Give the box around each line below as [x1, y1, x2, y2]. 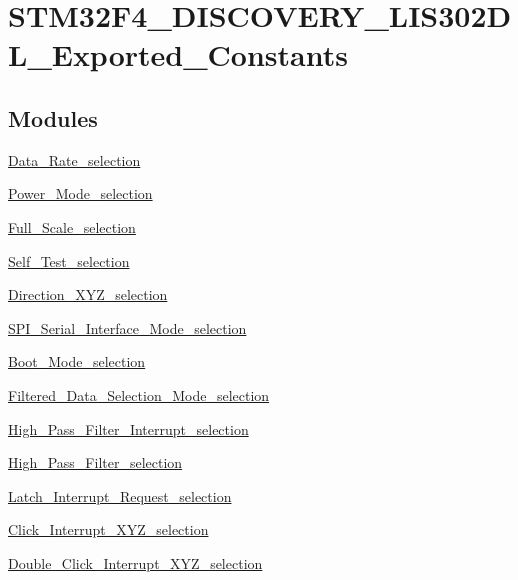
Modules [8, 102, 98, 133]
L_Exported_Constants [8, 34, 348, 75]
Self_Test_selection [8, 250, 130, 271]
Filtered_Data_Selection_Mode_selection [8, 384, 270, 405]
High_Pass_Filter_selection [8, 452, 183, 473]
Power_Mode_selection [8, 183, 153, 204]
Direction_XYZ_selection [8, 284, 168, 305]
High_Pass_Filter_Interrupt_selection [8, 418, 249, 439]
